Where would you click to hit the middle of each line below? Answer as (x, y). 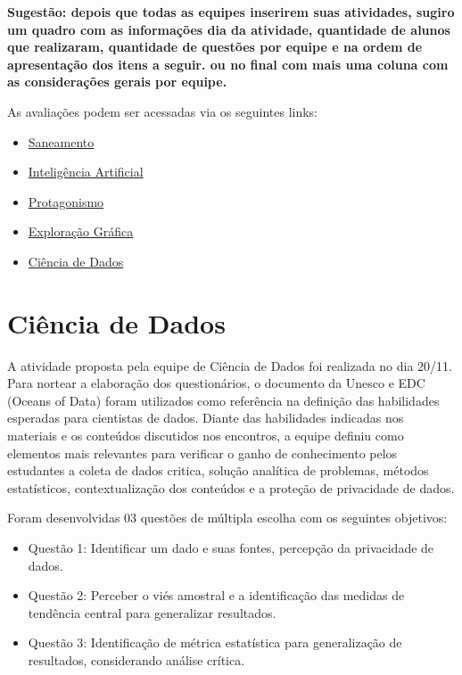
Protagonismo (66, 201)
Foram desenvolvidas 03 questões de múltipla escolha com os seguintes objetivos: (227, 518)
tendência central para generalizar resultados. (152, 612)
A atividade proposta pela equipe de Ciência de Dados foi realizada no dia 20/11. (230, 365)
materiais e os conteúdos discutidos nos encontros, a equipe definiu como (206, 436)
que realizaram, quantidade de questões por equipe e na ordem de (215, 47)
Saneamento (61, 141)
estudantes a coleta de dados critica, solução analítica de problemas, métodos (218, 470)
